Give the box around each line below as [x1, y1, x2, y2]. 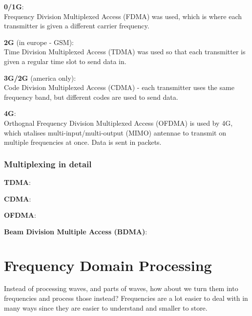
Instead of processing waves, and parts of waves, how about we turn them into [4, 283, 238, 293]
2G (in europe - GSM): [4, 37, 74, 47]
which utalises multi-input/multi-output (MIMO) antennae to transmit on [4, 127, 226, 137]
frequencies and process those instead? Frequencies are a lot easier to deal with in [4, 293, 248, 303]
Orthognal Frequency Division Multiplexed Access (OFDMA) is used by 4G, [4, 117, 233, 128]
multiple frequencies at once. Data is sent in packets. [4, 137, 162, 147]
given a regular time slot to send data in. [4, 56, 126, 66]
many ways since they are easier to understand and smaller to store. [4, 302, 208, 313]
